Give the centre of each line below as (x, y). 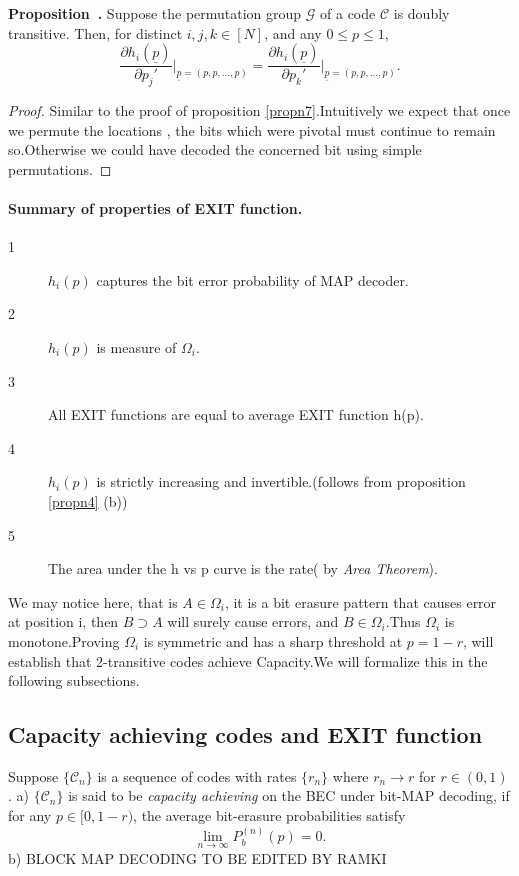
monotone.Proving (64, 640)
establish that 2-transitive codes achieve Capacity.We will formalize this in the (248, 660)
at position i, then (63, 621)
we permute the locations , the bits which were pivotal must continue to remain (252, 129)
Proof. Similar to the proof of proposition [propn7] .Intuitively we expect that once (259, 110)
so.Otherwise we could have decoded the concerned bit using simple (215, 149)
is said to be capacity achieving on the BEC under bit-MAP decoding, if (289, 795)
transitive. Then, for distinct (95, 32)
